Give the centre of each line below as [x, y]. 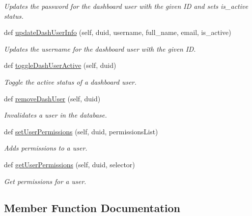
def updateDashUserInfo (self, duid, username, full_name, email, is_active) [118, 32]
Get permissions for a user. [45, 181]
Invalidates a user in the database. [56, 115]
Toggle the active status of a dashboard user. [70, 81]
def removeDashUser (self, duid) [52, 98]
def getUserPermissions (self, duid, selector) [70, 164]
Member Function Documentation [92, 207]
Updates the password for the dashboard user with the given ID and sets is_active [126, 6]
